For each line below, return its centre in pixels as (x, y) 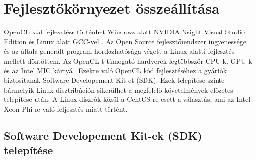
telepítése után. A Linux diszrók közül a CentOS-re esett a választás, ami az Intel (127, 99)
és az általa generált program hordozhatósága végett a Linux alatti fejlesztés (119, 51)
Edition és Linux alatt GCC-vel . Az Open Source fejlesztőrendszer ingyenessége (125, 41)
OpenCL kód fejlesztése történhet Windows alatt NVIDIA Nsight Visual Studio (125, 32)
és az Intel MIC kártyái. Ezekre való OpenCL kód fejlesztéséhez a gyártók (116, 70)
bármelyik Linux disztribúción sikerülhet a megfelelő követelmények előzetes (119, 89)
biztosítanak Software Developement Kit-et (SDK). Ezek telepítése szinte (114, 80)
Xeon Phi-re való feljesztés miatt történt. (66, 109)
